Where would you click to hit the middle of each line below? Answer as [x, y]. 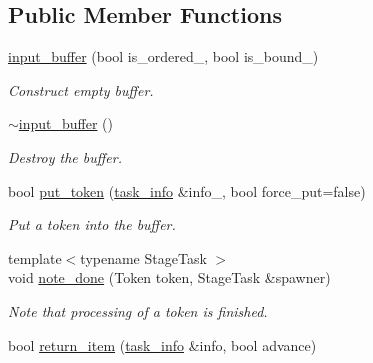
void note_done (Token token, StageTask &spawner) [169, 277]
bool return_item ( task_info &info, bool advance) [162, 344]
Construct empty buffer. [81, 89]
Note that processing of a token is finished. [138, 310]
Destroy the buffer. [65, 156]
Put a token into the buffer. [92, 224]
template [35, 257]
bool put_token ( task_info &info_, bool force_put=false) [187, 190]
